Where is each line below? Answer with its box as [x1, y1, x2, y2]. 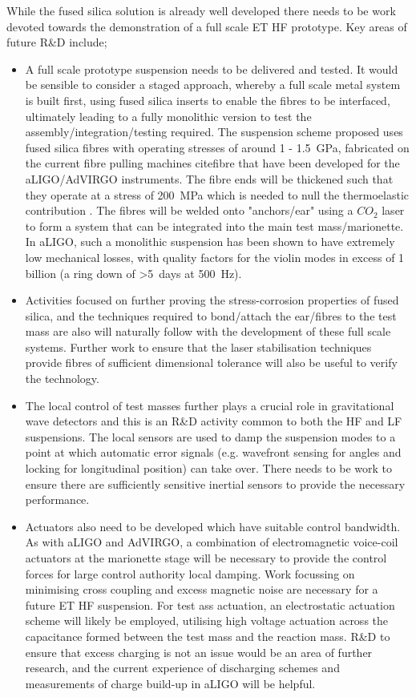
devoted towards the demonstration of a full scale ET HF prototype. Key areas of [6, 18, 407, 34]
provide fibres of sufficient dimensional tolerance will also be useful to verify [25, 354, 398, 371]
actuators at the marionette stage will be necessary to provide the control [25, 550, 387, 566]
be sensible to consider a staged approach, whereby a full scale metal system [25, 76, 401, 93]
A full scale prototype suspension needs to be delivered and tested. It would [25, 60, 398, 77]
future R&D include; [6, 34, 107, 50]
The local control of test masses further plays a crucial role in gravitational [25, 397, 394, 413]
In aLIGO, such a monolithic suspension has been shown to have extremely [25, 233, 395, 250]
